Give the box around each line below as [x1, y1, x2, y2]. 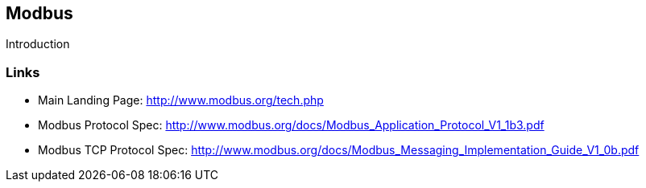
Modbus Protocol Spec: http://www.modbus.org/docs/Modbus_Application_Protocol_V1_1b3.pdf [38, 118, 545, 133]
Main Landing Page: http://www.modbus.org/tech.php [38, 93, 324, 108]
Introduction [6, 37, 70, 51]
